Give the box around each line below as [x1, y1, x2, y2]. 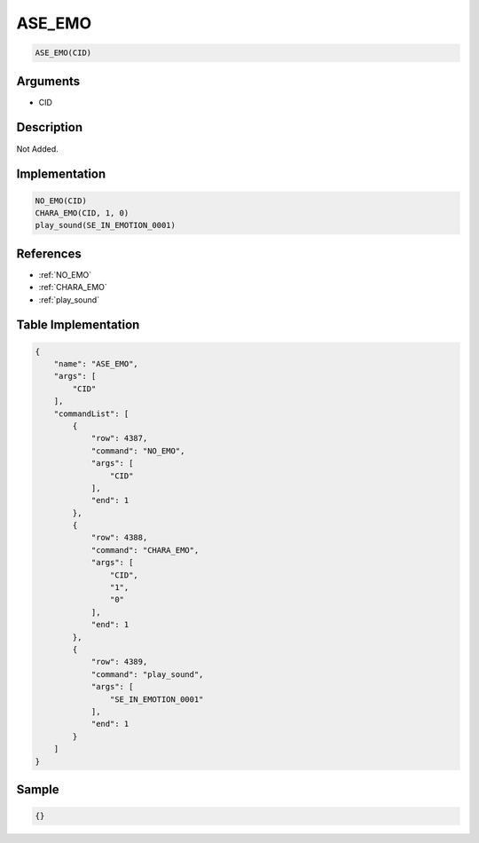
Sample [16, 782, 59, 797]
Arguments [16, 74, 81, 89]
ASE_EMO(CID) [35, 48, 92, 58]
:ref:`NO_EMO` [38, 269, 92, 280]
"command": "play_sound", [90, 669, 204, 679]
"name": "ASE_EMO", [53, 359, 139, 368]
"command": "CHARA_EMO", [90, 545, 200, 555]
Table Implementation [16, 318, 140, 333]
